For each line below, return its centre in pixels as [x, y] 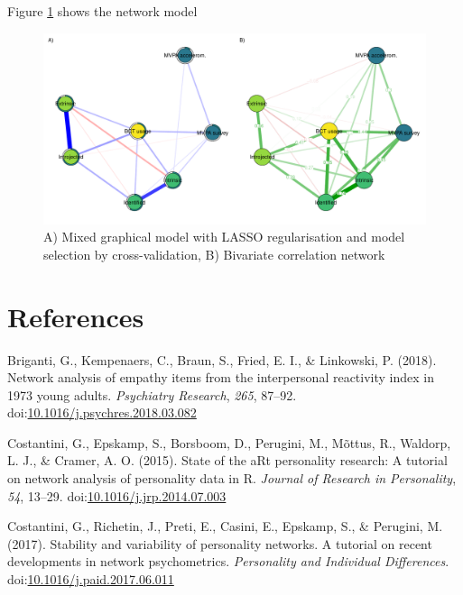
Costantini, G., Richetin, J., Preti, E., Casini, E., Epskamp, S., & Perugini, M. [225, 526]
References [76, 316]
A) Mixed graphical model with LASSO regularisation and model [224, 237]
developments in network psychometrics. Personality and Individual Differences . [228, 561]
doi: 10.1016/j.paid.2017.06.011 [91, 579]
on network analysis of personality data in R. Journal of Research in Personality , [232, 478]
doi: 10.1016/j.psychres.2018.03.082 [102, 412]
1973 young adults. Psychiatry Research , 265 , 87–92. [152, 394]
